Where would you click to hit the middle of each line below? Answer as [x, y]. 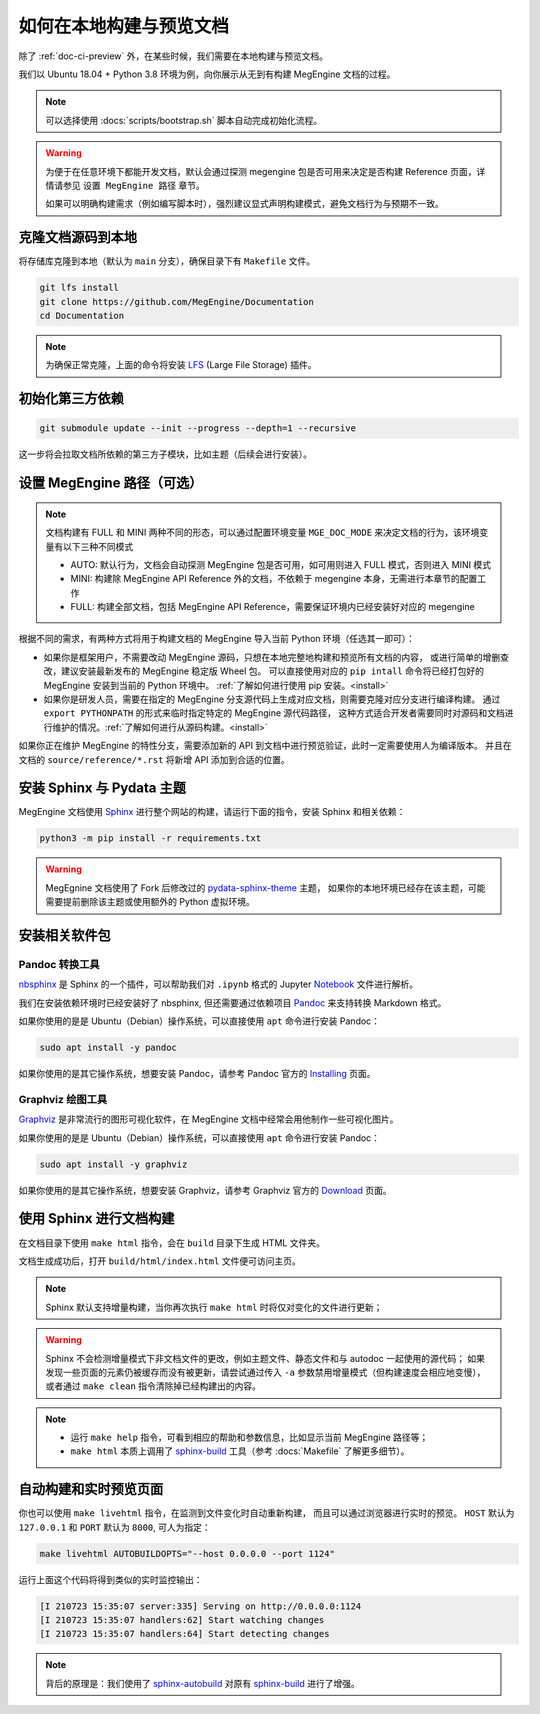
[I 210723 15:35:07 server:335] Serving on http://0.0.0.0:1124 [200, 1606]
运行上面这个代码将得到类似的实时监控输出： [110, 1579]
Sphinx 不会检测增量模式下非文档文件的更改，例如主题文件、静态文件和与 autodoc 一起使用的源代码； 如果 [265, 1358]
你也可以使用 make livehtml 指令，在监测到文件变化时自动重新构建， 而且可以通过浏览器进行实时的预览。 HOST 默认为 [266, 1513]
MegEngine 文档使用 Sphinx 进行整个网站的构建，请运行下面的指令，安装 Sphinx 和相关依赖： [212, 812]
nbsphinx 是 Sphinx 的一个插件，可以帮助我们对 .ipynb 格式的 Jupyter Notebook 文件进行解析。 [218, 984]
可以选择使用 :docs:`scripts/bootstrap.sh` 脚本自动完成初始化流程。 [184, 120]
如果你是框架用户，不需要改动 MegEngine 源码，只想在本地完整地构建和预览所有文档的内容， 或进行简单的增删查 [276, 657]
